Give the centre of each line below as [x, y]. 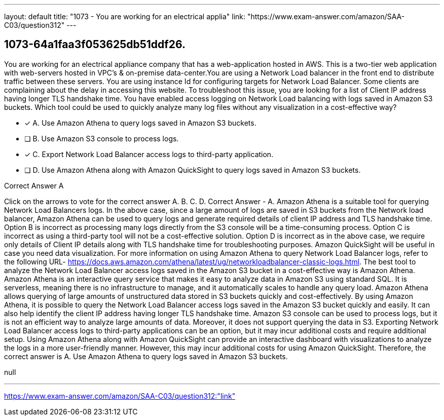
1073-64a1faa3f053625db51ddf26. [95, 45]
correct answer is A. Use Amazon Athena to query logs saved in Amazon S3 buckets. [146, 356]
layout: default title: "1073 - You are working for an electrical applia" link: [125, 16]
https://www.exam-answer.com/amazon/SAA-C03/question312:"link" [120, 396]
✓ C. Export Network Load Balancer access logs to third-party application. [149, 154]
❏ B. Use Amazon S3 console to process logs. [102, 138]
